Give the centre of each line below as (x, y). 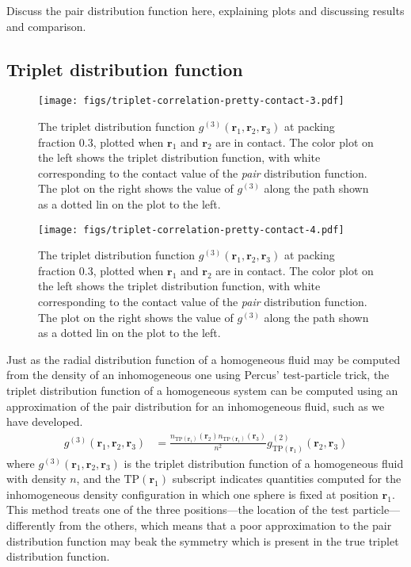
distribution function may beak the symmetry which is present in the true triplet (203, 540)
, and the (98, 479)
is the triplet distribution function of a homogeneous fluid (264, 463)
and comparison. (46, 26)
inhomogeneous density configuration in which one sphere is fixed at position (192, 494)
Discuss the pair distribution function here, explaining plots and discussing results (205, 10)
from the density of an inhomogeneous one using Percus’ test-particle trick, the (198, 375)
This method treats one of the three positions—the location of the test (178, 510)
